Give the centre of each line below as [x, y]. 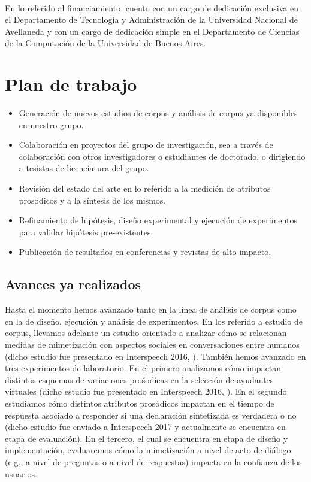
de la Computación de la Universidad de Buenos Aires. [105, 43]
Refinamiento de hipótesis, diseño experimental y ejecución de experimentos [158, 220]
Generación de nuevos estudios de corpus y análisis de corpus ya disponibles [158, 113]
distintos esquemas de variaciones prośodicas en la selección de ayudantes [139, 379]
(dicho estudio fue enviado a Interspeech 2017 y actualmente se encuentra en [145, 427]
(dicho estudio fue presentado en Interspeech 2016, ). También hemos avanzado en [155, 356]
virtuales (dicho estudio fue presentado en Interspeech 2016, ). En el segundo [146, 391]
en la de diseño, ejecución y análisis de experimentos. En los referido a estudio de [154, 321]
